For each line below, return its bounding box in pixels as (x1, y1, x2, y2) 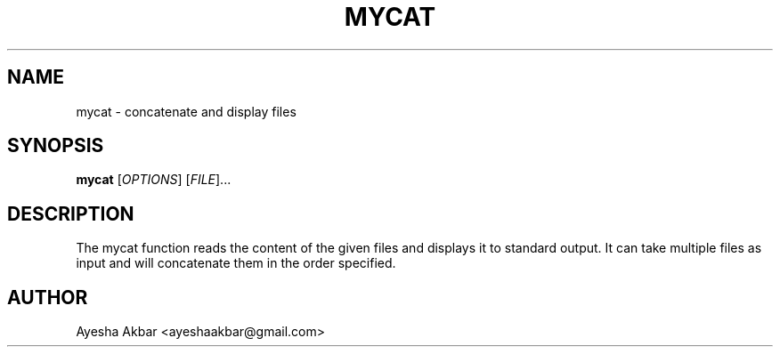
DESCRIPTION (7, 202, 134, 225)
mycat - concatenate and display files (76, 103, 297, 119)
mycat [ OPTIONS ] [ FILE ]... (76, 172, 232, 188)
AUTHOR (7, 286, 88, 309)
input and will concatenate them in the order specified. (76, 255, 396, 271)
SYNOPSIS (7, 134, 104, 157)
